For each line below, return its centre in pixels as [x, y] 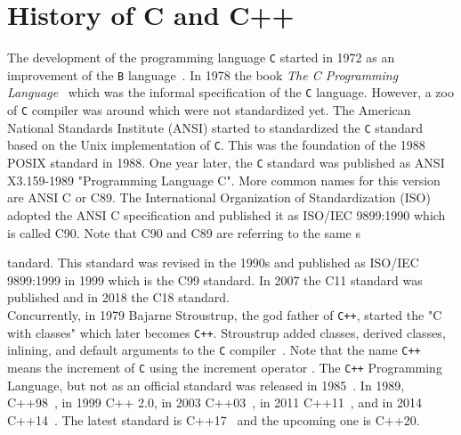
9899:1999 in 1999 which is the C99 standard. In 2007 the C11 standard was [215, 279]
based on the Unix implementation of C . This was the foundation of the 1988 [216, 145]
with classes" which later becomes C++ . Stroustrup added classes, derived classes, [226, 332]
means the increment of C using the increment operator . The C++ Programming [225, 367]
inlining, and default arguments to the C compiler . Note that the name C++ [214, 350]
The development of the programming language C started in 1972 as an [201, 57]
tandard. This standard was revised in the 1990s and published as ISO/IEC [213, 263]
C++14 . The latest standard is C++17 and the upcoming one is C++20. [214, 419]
